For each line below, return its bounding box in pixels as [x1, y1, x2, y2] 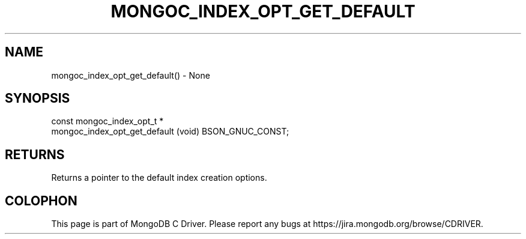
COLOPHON [5, 193, 77, 208]
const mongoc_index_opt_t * [51, 116, 164, 127]
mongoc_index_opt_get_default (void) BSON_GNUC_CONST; [51, 126, 289, 137]
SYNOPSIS [5, 91, 70, 106]
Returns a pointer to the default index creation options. [51, 172, 267, 183]
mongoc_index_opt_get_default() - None [51, 70, 210, 80]
